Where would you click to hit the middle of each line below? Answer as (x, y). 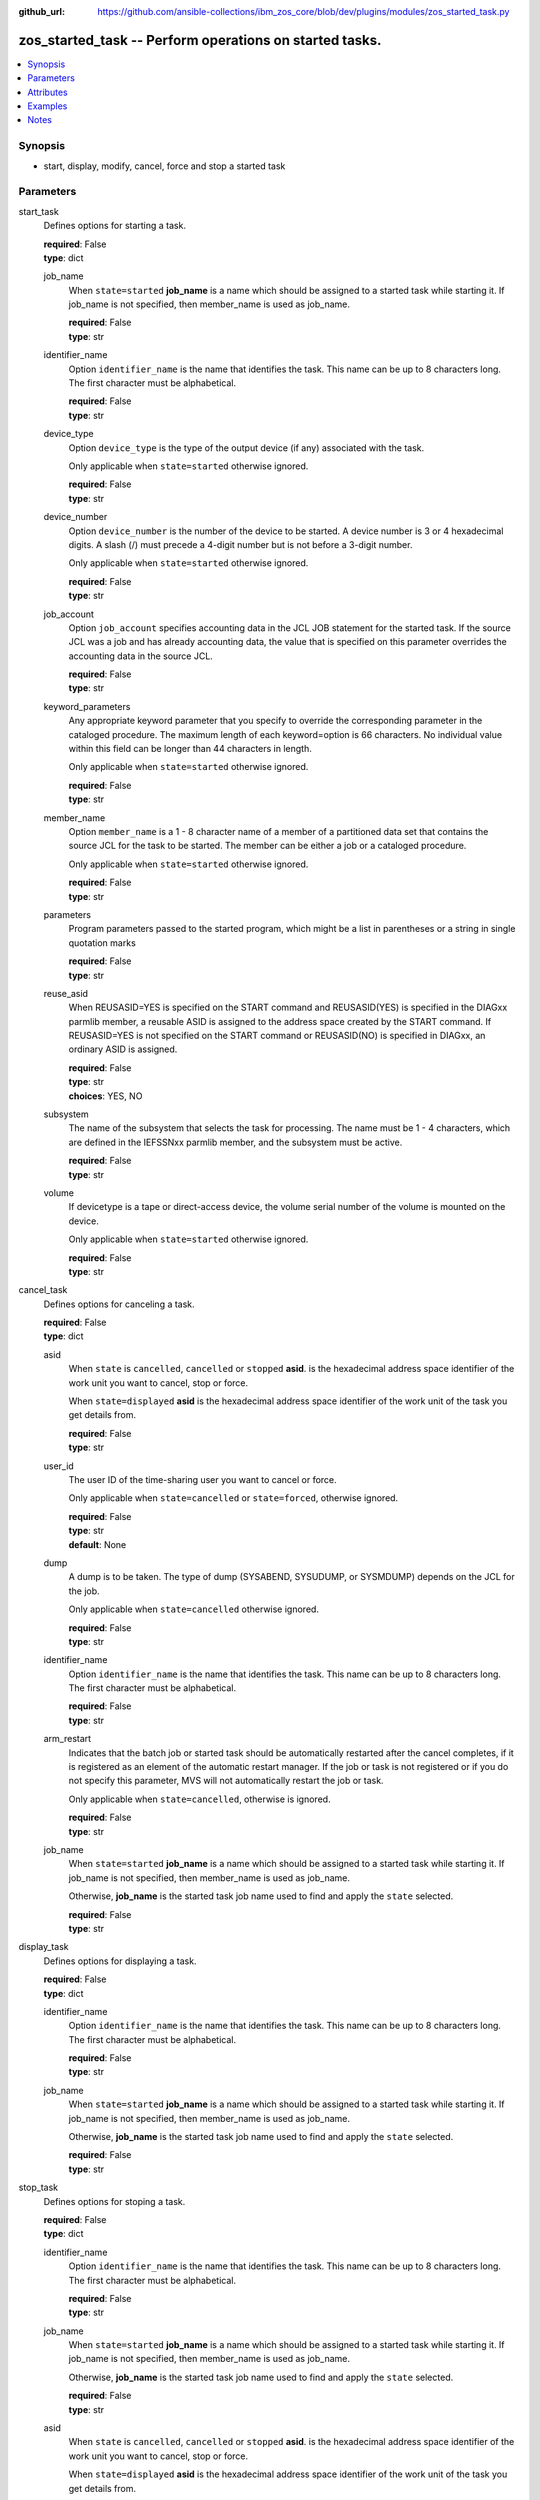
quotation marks (102, 942)
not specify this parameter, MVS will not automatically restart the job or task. (226, 1781)
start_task (38, 211)
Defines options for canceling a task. (119, 1304)
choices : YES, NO (105, 1096)
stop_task (38, 2187)
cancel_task (43, 1290)
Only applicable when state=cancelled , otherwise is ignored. (199, 1799)
